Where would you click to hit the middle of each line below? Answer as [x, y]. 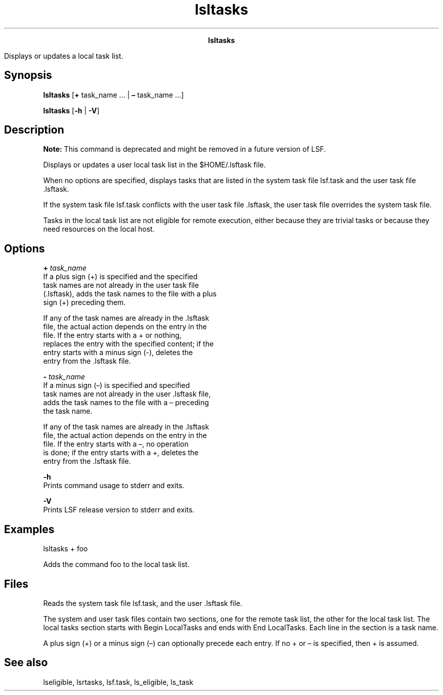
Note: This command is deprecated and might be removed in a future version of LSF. [185, 149]
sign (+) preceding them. [84, 302]
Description [34, 130]
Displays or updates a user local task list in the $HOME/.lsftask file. [154, 165]
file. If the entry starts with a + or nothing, [112, 335]
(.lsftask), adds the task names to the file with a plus [130, 294]
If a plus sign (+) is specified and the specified [120, 277]
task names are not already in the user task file [121, 285]
